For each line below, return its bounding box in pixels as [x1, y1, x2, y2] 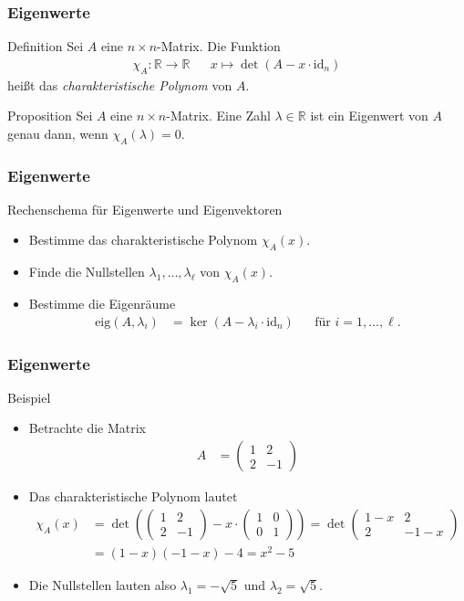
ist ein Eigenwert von [310, 106, 428, 125]
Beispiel [7, 387, 51, 406]
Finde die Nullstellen [28, 262, 145, 281]
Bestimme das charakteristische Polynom [28, 230, 258, 249]
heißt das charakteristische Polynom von [7, 75, 232, 94]
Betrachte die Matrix [28, 418, 147, 438]
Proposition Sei [7, 106, 93, 125]
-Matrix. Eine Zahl [166, 106, 271, 125]
